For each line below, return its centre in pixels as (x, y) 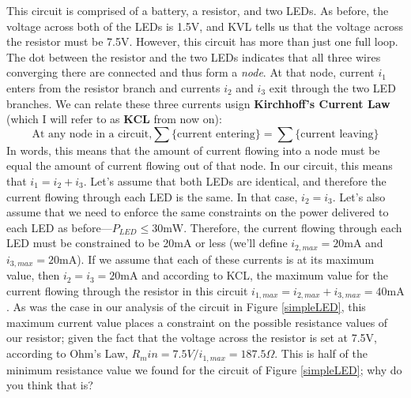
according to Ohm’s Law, (67, 353)
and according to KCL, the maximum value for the (265, 275)
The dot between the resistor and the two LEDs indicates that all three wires (194, 56)
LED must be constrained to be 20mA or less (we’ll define (147, 243)
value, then (33, 275)
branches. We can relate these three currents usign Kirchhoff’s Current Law (198, 103)
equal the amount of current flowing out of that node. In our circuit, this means (200, 165)
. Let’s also (359, 196)
